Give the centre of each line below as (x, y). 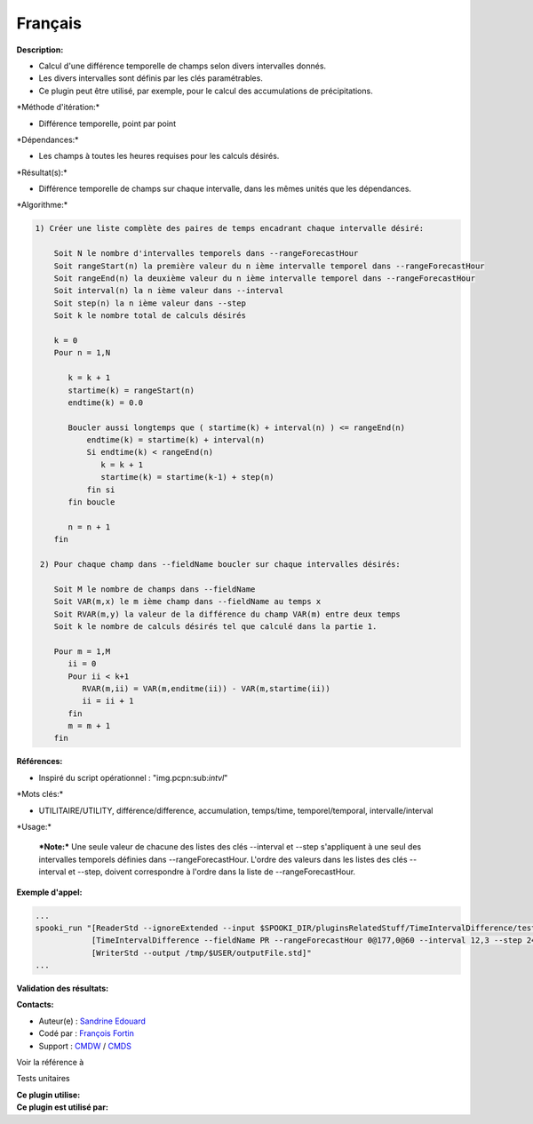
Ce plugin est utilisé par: (62, 1107)
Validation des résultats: (63, 988)
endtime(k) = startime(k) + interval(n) (176, 440)
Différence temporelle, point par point (107, 124)
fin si (101, 490)
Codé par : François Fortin (87, 1033)
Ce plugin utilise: (48, 1095)
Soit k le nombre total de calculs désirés (150, 316)
